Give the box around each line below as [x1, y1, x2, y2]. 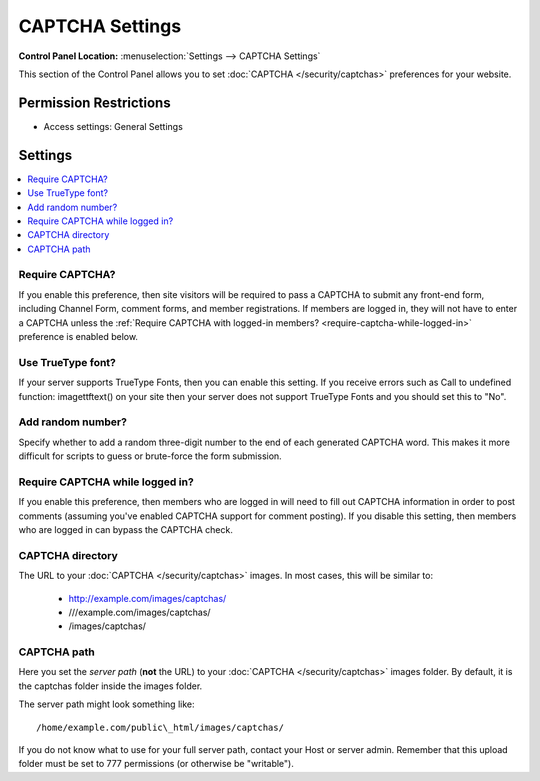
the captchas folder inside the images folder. [18, 680, 203, 692]
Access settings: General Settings [43, 120, 184, 132]
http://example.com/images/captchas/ [68, 592, 227, 604]
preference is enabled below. [18, 331, 139, 343]
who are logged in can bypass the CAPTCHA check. [18, 524, 234, 535]
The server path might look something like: [18, 698, 195, 710]
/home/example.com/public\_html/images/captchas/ [36, 721, 285, 733]
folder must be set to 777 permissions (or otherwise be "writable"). [18, 758, 294, 770]
